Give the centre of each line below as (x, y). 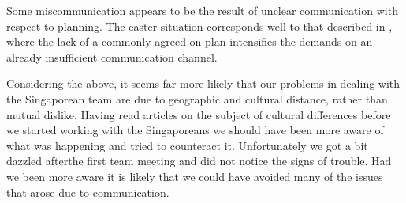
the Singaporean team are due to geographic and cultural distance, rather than (197, 98)
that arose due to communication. (88, 192)
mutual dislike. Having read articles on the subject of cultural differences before (199, 114)
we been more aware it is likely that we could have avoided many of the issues (195, 176)
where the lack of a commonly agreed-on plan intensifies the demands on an (190, 41)
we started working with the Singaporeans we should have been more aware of (195, 130)
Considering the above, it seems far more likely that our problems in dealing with (203, 83)
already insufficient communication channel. (112, 56)
